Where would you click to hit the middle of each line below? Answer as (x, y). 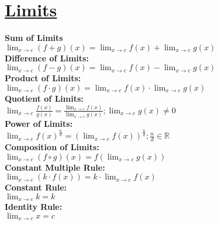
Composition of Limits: (52, 147)
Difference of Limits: (47, 58)
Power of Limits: (39, 124)
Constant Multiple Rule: (55, 167)
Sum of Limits (34, 38)
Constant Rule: (36, 187)
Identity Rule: (34, 207)
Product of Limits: (43, 78)
